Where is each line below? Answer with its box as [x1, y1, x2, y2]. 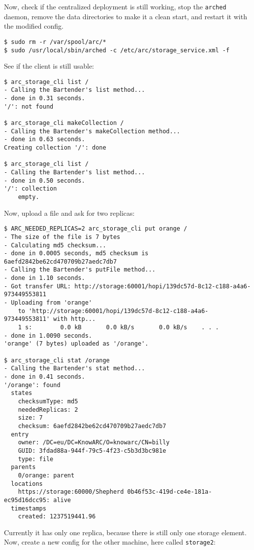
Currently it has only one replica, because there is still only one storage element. [4, 527, 247, 537]
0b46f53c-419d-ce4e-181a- [127, 488, 212, 496]
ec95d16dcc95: [4, 496, 50, 504]
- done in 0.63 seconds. [4, 136, 85, 143]
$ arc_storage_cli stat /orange [4, 356, 110, 364]
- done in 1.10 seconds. [4, 275, 85, 282]
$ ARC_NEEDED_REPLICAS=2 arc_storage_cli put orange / [4, 225, 188, 233]
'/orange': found [4, 381, 61, 389]
